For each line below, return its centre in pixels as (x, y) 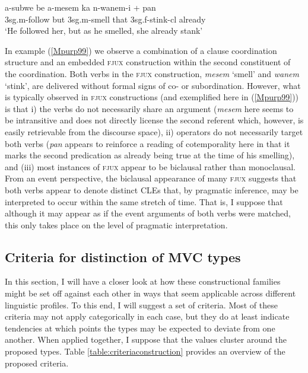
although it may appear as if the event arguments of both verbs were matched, (148, 213)
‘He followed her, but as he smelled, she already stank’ (104, 31)
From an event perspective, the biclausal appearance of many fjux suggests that (151, 178)
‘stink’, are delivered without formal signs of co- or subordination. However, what (153, 85)
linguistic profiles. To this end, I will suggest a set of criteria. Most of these (141, 305)
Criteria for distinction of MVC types (123, 256)
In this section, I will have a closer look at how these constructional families (143, 281)
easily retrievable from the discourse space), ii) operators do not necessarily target (154, 131)
